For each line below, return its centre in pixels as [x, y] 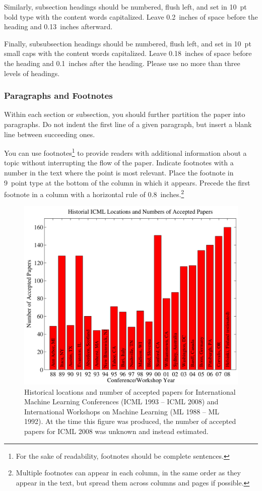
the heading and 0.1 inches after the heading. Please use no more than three [122, 63]
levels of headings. [32, 73]
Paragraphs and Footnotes [58, 96]
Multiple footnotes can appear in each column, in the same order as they [128, 473]
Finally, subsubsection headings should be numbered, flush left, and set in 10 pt [128, 43]
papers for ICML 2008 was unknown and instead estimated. [116, 431]
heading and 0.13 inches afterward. [58, 26]
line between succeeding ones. [50, 134]
